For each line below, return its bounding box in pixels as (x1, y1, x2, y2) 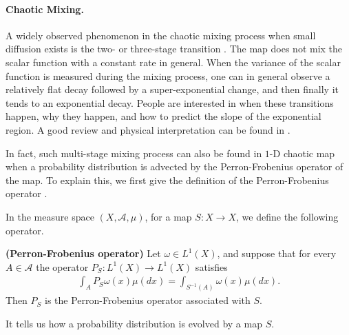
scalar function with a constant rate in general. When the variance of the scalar (6, 54, 341, 69)
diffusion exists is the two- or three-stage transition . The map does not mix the (6, 41, 343, 56)
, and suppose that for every (217, 246, 337, 261)
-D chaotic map (269, 145, 335, 160)
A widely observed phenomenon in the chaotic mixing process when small (6, 28, 316, 42)
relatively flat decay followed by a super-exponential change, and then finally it (6, 82, 339, 97)
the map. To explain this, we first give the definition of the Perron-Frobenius (6, 172, 329, 187)
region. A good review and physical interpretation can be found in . (6, 122, 290, 136)
